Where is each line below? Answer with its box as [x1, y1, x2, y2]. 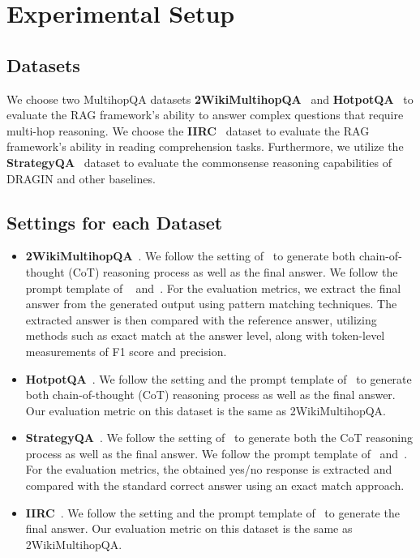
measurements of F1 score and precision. [25, 342, 227, 359]
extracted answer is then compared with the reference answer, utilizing [25, 311, 377, 328]
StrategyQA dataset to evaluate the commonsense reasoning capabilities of [6, 153, 392, 170]
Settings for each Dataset [6, 209, 223, 234]
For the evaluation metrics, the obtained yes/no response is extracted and [25, 461, 392, 478]
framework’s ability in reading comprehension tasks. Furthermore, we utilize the [6, 138, 404, 155]
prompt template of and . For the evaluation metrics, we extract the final [25, 279, 401, 296]
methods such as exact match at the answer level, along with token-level [25, 327, 385, 344]
